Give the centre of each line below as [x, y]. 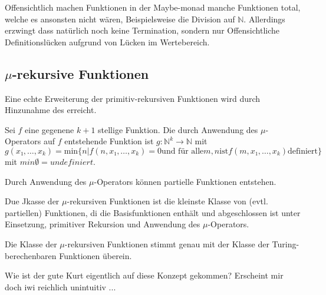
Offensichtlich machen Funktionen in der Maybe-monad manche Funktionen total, [153, 7]
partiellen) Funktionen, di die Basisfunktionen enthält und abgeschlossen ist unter [153, 212]
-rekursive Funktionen [80, 73]
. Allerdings [264, 19]
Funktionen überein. [96, 255]
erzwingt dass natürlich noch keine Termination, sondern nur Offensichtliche [142, 30]
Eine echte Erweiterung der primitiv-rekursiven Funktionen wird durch [133, 98]
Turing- [286, 243]
